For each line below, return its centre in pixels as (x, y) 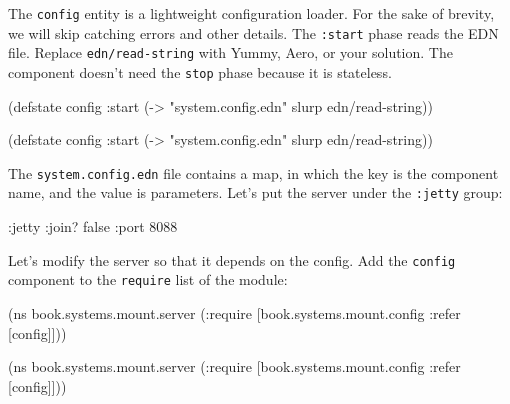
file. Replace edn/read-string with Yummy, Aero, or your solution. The (230, 52)
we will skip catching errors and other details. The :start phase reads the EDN (253, 32)
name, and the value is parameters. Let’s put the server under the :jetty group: (255, 192)
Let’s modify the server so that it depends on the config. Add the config (232, 259)
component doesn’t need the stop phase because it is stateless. (200, 71)
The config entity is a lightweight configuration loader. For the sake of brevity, (251, 13)
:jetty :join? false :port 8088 (93, 226)
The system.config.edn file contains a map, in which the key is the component (253, 172)
